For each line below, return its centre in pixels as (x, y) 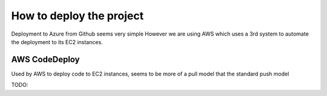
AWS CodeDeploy (45, 59)
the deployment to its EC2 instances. (57, 42)
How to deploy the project (78, 16)
